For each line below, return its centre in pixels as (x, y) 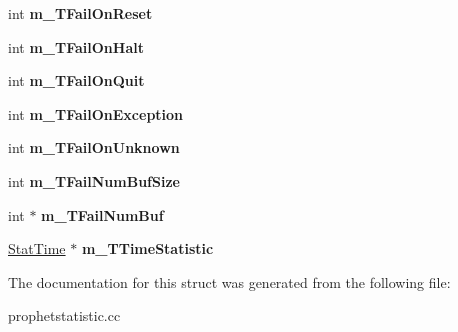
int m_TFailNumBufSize (94, 180)
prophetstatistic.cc (64, 315)
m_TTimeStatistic (147, 248)
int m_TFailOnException (96, 113)
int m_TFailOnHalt (76, 46)
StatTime (37, 248)
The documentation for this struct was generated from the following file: (229, 281)
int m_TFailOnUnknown (94, 147)
